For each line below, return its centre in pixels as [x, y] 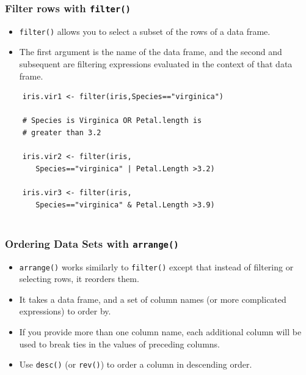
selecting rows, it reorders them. [79, 279]
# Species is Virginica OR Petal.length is [112, 121]
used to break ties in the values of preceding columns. [119, 343]
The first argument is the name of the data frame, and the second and [151, 52]
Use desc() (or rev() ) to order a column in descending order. [136, 364]
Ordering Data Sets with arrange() [92, 243]
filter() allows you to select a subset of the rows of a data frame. [145, 31]
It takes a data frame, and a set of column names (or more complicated [153, 299]
